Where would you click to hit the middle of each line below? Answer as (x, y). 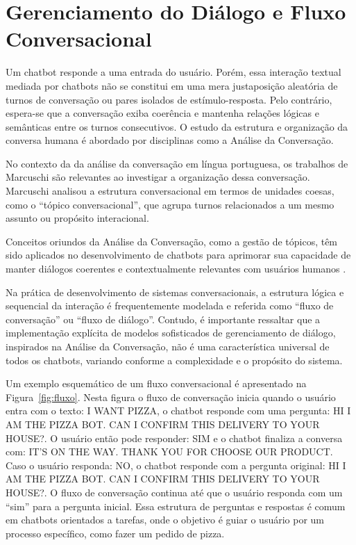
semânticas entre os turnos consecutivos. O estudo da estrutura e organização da (177, 126)
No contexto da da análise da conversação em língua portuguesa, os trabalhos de (177, 163)
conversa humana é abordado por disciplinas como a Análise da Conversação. (170, 140)
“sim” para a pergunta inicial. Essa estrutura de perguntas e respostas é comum (176, 506)
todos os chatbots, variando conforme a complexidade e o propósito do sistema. (174, 360)
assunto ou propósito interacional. (77, 218)
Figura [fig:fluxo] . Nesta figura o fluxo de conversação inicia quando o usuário (171, 397)
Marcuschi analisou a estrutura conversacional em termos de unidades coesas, (170, 191)
